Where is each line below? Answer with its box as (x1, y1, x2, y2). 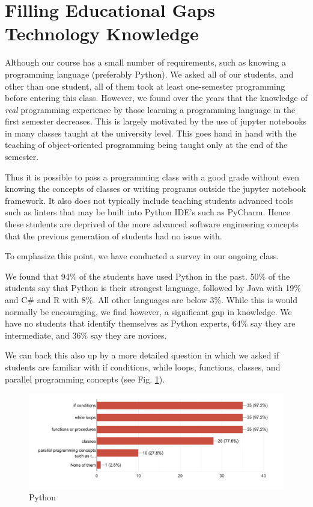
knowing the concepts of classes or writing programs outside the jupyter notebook (5, 182, 306, 195)
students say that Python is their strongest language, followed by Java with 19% (5, 281, 301, 294)
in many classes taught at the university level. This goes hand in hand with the (5, 126, 297, 139)
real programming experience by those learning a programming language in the (5, 103, 296, 115)
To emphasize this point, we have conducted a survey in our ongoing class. (5, 250, 279, 262)
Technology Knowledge (5, 21, 199, 46)
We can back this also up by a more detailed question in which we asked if (5, 349, 279, 361)
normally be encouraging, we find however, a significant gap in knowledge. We (5, 305, 292, 318)
